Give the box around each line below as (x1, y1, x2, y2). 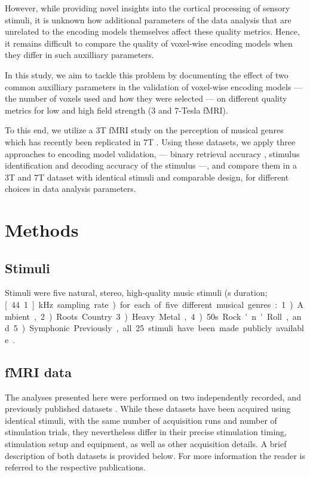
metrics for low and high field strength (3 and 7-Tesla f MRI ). (5, 103, 228, 116)
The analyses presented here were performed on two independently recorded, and (5, 390, 301, 403)
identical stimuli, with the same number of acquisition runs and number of (5, 414, 277, 426)
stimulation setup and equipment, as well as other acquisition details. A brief (5, 438, 287, 450)
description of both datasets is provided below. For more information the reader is (5, 449, 305, 461)
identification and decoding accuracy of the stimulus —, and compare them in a (5, 159, 297, 172)
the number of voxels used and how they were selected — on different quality (5, 92, 287, 105)
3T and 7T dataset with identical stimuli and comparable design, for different (5, 170, 289, 183)
